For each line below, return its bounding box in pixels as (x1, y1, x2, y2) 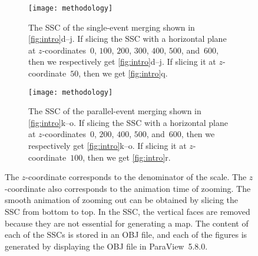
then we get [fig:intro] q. (83, 67, 168, 79)
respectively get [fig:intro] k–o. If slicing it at (28, 139, 187, 152)
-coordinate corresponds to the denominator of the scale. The (25, 171, 247, 183)
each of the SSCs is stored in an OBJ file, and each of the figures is (5, 228, 247, 241)
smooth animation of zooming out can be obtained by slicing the (5, 194, 239, 206)
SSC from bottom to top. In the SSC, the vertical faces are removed (5, 205, 250, 218)
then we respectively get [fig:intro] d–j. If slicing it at (28, 55, 216, 68)
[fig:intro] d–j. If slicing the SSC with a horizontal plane (28, 32, 227, 45)
